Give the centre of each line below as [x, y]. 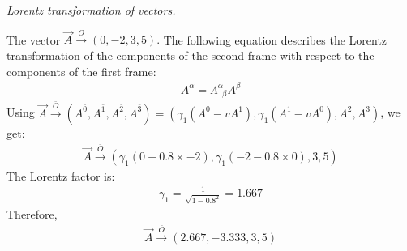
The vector [34, 39]
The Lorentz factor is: [61, 175]
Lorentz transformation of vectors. [91, 10]
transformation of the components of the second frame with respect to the [191, 55]
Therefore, [32, 213]
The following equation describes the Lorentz [275, 39]
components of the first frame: [81, 71]
